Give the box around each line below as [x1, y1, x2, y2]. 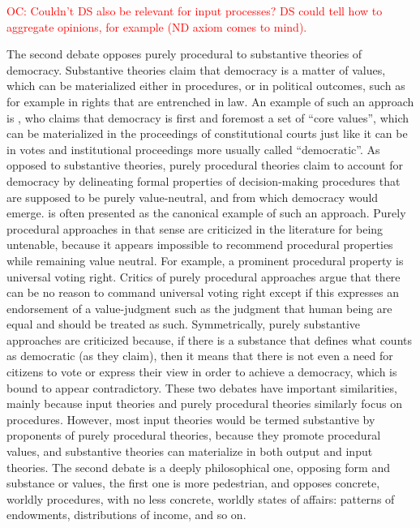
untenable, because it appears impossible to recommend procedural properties [6, 236, 393, 253]
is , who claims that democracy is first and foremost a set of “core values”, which [6, 109, 409, 126]
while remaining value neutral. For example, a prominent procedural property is [6, 251, 404, 268]
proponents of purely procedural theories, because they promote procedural [6, 427, 381, 444]
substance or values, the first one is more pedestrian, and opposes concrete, [6, 474, 380, 492]
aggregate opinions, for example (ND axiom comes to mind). [6, 18, 307, 35]
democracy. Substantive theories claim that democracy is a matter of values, [6, 61, 386, 78]
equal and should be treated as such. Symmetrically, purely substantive [6, 316, 361, 333]
